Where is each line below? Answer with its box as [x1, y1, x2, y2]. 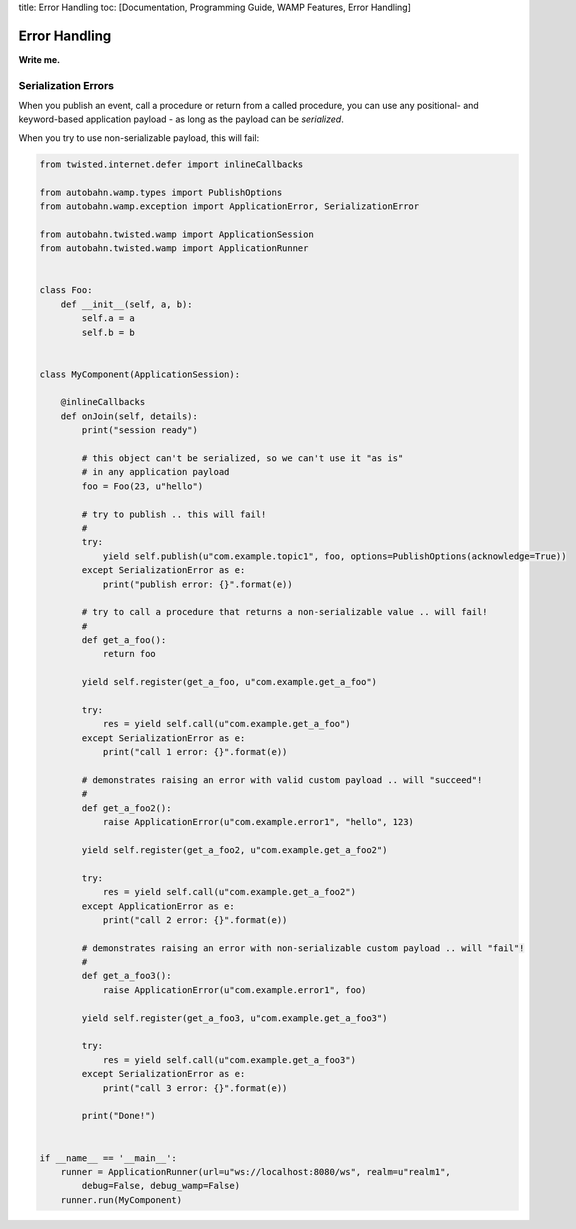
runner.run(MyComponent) [60, 1194, 183, 1205]
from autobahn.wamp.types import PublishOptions [39, 186, 283, 198]
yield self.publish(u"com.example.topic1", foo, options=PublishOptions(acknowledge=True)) [102, 550, 567, 562]
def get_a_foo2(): [81, 802, 172, 814]
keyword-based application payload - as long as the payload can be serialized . [18, 113, 344, 125]
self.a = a [81, 313, 135, 324]
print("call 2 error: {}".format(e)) [102, 914, 288, 925]
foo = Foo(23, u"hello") [81, 480, 204, 492]
